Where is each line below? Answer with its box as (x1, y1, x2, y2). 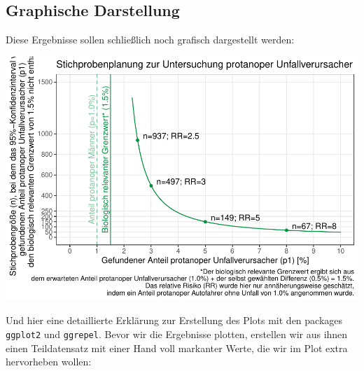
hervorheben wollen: (6, 354, 92, 369)
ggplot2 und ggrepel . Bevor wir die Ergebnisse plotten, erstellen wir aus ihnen (6, 326, 348, 341)
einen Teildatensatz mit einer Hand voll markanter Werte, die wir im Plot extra (6, 340, 348, 355)
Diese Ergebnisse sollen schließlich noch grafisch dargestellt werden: (6, 32, 295, 47)
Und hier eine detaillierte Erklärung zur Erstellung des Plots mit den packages (6, 313, 343, 328)
